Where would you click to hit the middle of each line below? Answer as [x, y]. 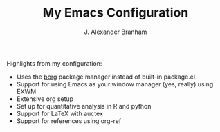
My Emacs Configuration [116, 13]
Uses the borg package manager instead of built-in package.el [106, 77]
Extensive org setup [45, 99]
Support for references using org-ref [69, 121]
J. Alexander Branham [116, 32]
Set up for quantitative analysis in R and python [84, 106]
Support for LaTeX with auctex [59, 113]
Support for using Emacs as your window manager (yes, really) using [115, 84]
